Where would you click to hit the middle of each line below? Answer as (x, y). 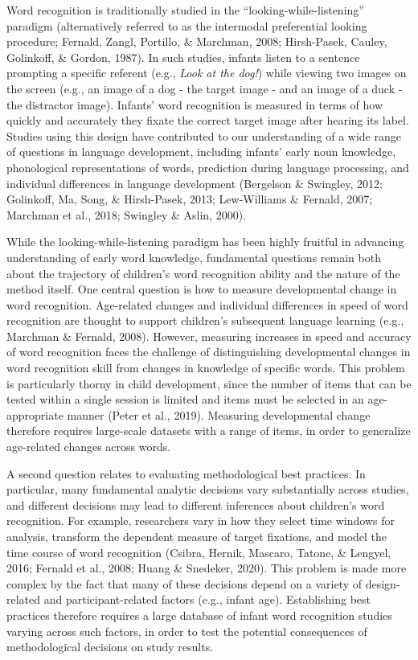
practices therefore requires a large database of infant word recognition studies (199, 615)
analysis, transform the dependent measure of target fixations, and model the (197, 536)
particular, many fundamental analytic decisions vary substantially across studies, (208, 489)
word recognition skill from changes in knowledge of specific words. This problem (206, 368)
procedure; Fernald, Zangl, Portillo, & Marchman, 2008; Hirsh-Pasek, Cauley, (197, 41)
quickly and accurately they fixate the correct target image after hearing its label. (208, 120)
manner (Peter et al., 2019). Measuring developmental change (219, 414)
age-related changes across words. (89, 447)
